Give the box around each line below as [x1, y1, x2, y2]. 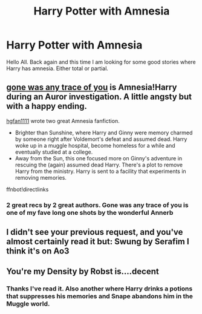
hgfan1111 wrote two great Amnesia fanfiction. [6, 117, 120, 125]
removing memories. [15, 174, 67, 181]
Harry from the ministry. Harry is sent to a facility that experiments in [15, 168, 186, 175]
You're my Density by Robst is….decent [6, 266, 159, 276]
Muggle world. [6, 299, 50, 308]
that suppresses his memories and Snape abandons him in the [6, 292, 194, 301]
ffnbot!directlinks [6, 186, 49, 193]
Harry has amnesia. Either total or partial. [6, 65, 109, 72]
